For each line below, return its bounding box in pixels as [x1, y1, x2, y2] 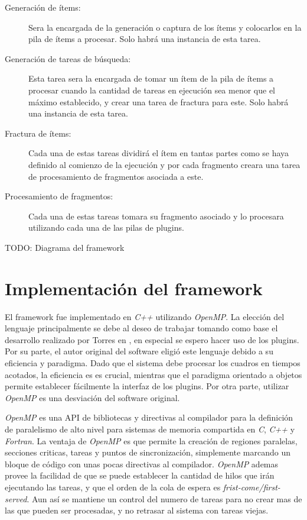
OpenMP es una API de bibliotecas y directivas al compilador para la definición [5, 411, 293, 424]
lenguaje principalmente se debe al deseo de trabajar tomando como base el [5, 322, 278, 334]
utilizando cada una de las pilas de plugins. [28, 221, 184, 234]
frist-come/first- [223, 480, 280, 493]
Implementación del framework [5, 276, 263, 300]
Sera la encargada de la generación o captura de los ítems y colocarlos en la [28, 21, 302, 33]
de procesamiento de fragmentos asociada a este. [28, 170, 204, 182]
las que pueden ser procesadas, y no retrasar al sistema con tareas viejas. [5, 504, 269, 516]
